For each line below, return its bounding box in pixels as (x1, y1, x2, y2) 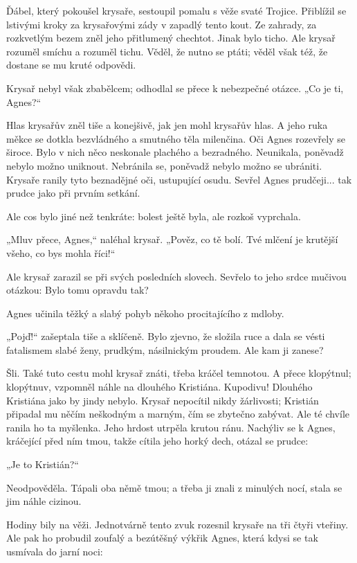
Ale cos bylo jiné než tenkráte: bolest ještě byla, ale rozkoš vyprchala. (6, 208, 301, 223)
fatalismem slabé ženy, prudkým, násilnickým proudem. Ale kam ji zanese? (6, 342, 324, 357)
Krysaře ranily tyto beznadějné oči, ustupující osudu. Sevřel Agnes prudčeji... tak (6, 172, 352, 186)
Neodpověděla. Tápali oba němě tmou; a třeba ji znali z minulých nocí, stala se (6, 480, 342, 494)
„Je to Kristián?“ (6, 457, 79, 472)
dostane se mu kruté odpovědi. (6, 57, 136, 72)
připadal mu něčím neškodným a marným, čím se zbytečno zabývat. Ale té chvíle (6, 406, 350, 421)
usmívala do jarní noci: (6, 544, 103, 558)
